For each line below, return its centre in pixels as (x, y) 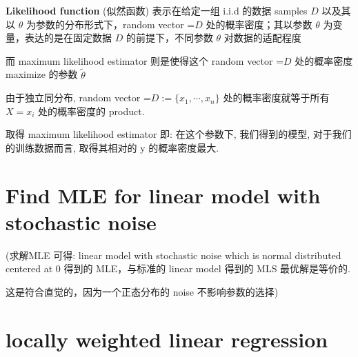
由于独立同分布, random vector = (78, 98)
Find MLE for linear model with (163, 195)
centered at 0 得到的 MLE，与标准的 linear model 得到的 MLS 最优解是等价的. (178, 268)
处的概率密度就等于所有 (276, 98)
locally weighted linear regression (167, 339)
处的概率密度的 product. (91, 111)
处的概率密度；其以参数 (259, 24)
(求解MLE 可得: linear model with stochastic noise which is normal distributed (173, 255)
